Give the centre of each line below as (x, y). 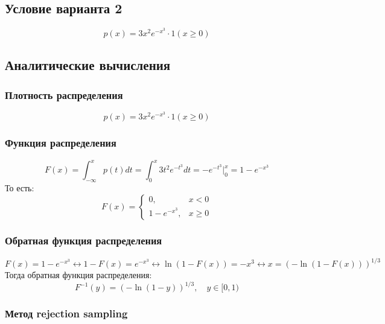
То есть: (20, 187)
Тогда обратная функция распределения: (78, 275)
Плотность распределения (64, 94)
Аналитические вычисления (88, 65)
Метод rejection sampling (66, 313)
